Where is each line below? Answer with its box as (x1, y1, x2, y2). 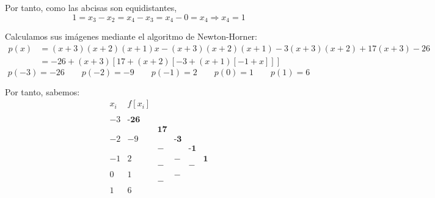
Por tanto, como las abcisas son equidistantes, (5, 1, 177, 13)
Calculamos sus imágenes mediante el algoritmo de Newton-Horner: (5, 30, 257, 43)
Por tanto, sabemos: (5, 85, 80, 98)
